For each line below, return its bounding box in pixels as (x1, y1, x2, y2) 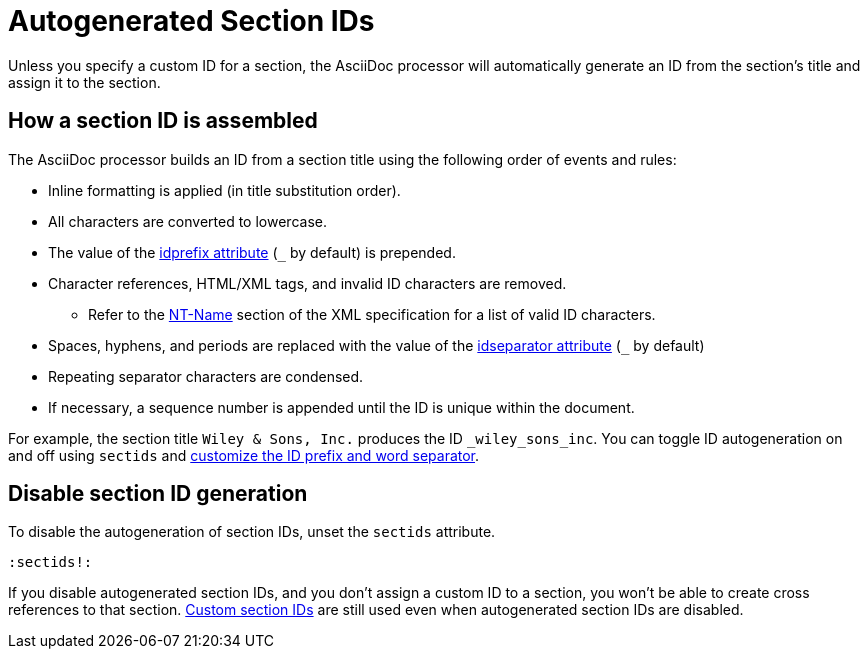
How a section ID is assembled (8, 108, 318, 134)
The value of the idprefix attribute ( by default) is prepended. (48, 243, 456, 261)
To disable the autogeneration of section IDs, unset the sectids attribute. (8, 523, 496, 541)
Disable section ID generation (8, 481, 308, 507)
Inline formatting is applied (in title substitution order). (48, 181, 401, 199)
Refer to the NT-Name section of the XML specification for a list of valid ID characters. (88, 305, 656, 323)
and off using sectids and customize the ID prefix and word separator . (8, 446, 480, 464)
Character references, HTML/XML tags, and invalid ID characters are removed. (48, 274, 567, 292)
